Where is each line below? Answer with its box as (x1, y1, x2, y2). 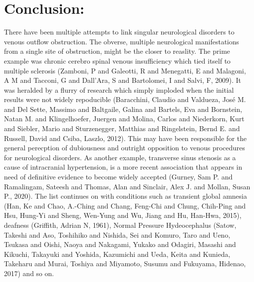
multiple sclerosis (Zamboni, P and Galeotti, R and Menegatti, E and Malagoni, (4, 65, 246, 75)
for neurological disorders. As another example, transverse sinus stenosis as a (4, 152, 236, 162)
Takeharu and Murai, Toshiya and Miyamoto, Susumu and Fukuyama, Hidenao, (4, 258, 246, 269)
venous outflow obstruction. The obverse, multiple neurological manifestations (4, 36, 239, 46)
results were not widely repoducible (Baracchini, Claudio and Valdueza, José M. (4, 94, 246, 105)
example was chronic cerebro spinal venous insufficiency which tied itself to (4, 55, 231, 66)
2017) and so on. (4, 268, 54, 278)
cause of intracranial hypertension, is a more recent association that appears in (4, 162, 242, 172)
